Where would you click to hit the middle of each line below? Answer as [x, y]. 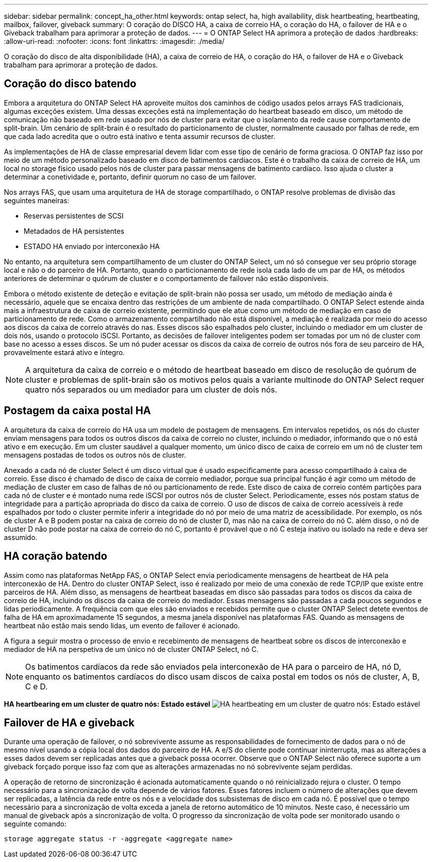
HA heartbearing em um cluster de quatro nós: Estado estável [107, 704]
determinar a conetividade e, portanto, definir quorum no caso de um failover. [130, 177]
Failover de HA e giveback [69, 722]
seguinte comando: [35, 824]
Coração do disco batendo [70, 84]
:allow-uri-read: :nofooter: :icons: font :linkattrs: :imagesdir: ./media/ [114, 41]
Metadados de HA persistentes [74, 231]
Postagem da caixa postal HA [78, 411]
